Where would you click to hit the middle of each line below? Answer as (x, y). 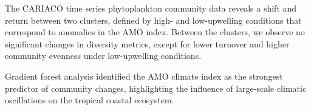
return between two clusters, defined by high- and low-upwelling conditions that (153, 20)
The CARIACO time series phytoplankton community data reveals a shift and (151, 8)
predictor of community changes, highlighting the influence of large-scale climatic (156, 88)
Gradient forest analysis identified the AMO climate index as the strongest (144, 76)
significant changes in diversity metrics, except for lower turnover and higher (147, 43)
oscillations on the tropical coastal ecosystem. (90, 100)
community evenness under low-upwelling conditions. (103, 56)
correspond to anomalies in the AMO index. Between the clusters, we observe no (155, 32)
